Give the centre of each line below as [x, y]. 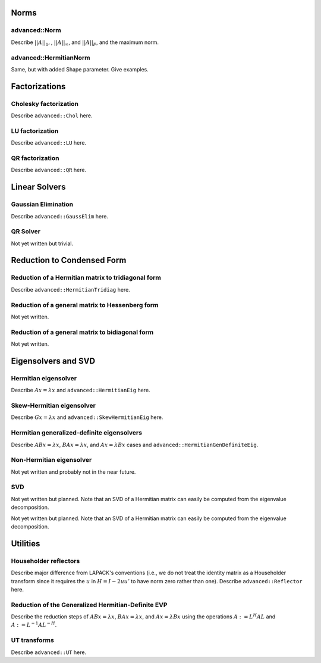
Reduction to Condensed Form [69, 260]
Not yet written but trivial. [42, 243]
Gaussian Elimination [42, 204]
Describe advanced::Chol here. [52, 115]
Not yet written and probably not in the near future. [73, 472]
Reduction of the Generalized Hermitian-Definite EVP [89, 605]
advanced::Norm [36, 30]
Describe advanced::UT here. [48, 652]
